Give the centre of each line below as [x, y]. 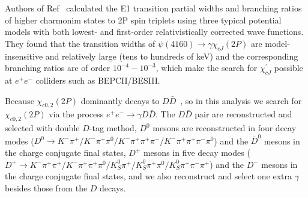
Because [20, 100]
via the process [76, 114]
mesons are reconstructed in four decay [225, 128]
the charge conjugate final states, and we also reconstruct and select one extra [149, 176]
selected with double [42, 128]
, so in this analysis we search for [241, 100]
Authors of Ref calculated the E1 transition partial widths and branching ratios [153, 8]
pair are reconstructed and [243, 114]
